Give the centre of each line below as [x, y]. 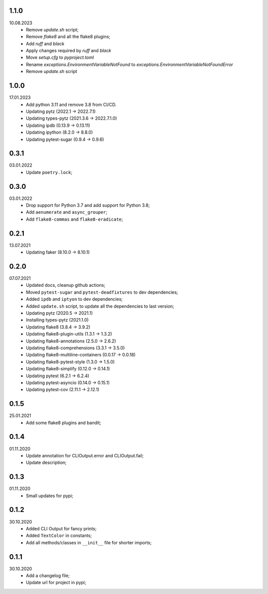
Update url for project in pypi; [56, 583]
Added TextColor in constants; [59, 536]
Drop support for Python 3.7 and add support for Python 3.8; [88, 205]
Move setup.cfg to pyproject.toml [60, 58]
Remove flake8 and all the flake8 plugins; [68, 37]
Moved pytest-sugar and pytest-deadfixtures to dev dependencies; [102, 292]
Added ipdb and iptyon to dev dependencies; [74, 299]
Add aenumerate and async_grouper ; [67, 212]
